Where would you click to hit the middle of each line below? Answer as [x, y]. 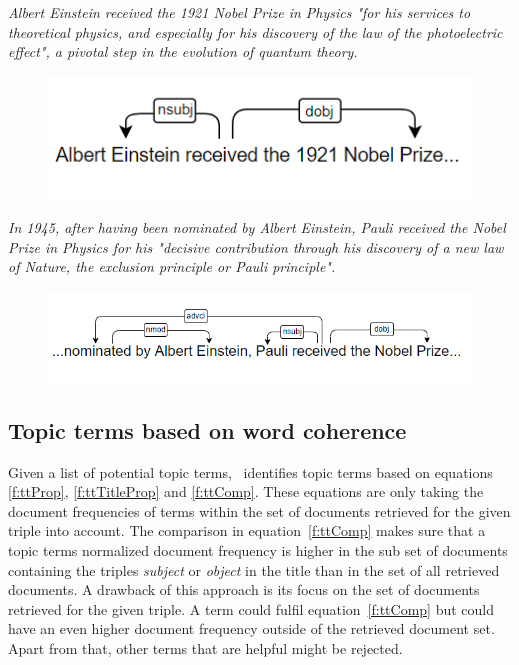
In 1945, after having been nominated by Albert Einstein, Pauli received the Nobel [257, 226]
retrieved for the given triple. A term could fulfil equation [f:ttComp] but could [251, 608]
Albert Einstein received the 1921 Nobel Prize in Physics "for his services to [239, 12]
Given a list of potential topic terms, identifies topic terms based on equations [250, 471]
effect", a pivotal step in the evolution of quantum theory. [183, 51]
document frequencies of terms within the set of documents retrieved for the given [259, 510]
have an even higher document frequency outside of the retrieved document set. [251, 628]
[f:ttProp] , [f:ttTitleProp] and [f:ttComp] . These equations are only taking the [246, 491]
